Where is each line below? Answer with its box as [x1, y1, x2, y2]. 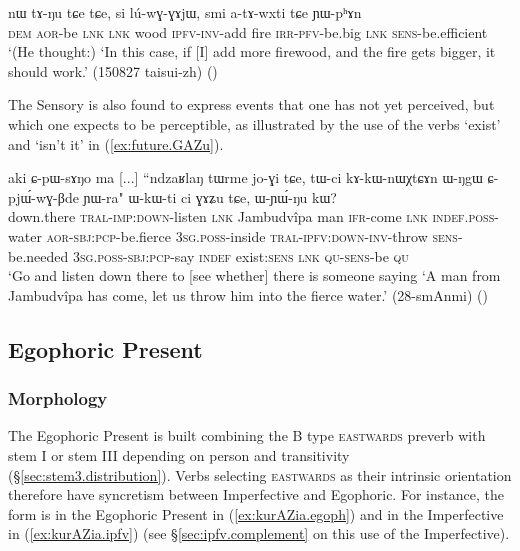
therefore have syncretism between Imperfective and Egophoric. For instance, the [8, 484, 504, 505]
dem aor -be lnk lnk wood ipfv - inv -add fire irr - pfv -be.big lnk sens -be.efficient [8, 21, 488, 42]
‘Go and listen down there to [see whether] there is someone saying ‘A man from [8, 265, 501, 286]
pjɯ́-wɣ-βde [8, 186, 79, 207]
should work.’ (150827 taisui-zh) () [8, 60, 218, 81]
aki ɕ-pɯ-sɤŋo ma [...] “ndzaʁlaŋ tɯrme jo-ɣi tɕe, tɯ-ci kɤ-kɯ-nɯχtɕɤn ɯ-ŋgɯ [8, 167, 483, 188]
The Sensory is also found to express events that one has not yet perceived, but [8, 94, 495, 115]
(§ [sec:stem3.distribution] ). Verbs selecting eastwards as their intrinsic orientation [8, 464, 512, 485]
